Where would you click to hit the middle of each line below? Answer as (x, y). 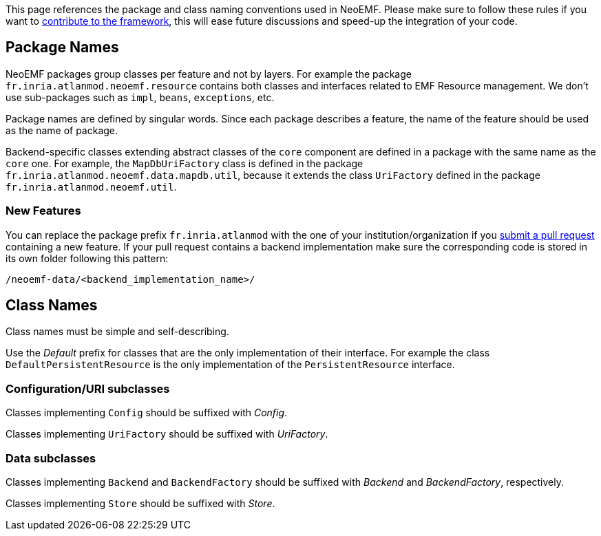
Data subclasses (51, 458)
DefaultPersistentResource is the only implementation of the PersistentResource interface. (230, 365)
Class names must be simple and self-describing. (117, 332)
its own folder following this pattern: (87, 258)
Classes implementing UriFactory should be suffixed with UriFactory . (167, 434)
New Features (43, 211)
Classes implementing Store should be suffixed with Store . (140, 503)
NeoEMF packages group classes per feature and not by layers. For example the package (209, 74)
